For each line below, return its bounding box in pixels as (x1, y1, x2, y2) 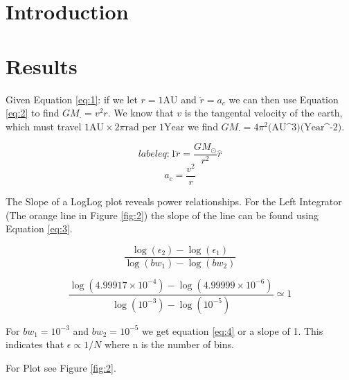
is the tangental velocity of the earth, (184, 105, 343, 120)
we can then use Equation (229, 92, 339, 106)
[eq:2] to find (6, 105, 60, 120)
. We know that (107, 105, 174, 120)
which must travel (6, 119, 82, 133)
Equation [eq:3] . (6, 221, 73, 236)
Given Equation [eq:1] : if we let (6, 92, 138, 106)
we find (187, 119, 218, 133)
